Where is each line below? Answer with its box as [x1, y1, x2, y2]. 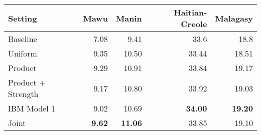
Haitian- [174, 6, 207, 18]
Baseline [8, 33, 37, 44]
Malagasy [215, 12, 253, 24]
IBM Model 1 [8, 102, 56, 114]
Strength [8, 88, 39, 99]
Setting [8, 12, 37, 24]
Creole [181, 18, 207, 29]
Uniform [8, 47, 37, 59]
